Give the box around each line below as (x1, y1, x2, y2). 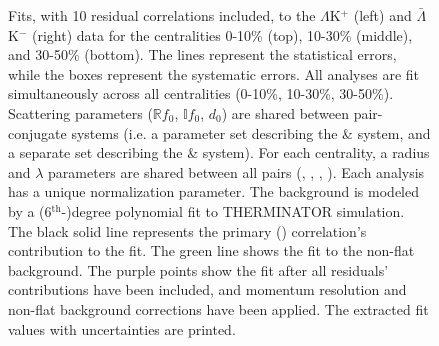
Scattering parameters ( (8, 102, 153, 123)
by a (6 (8, 200, 52, 221)
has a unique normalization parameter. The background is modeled (8, 181, 419, 202)
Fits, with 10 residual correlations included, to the (8, 5, 316, 25)
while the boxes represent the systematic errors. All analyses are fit (8, 63, 419, 84)
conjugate (8, 122, 67, 143)
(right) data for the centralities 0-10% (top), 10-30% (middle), (31, 24, 413, 45)
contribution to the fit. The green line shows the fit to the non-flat (8, 240, 415, 261)
